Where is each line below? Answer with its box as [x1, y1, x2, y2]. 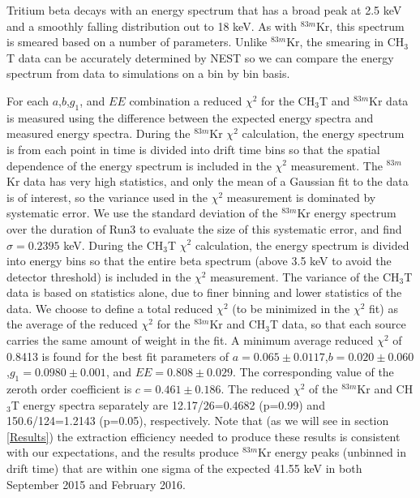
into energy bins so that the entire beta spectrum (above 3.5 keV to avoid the [6, 252, 392, 269]
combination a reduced [129, 92, 242, 109]
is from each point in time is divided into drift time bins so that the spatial [6, 140, 380, 157]
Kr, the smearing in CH [286, 33, 405, 50]
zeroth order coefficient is [6, 380, 132, 397]
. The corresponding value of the [232, 363, 394, 380]
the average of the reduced [6, 316, 138, 333]
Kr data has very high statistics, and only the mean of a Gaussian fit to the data [6, 173, 409, 190]
